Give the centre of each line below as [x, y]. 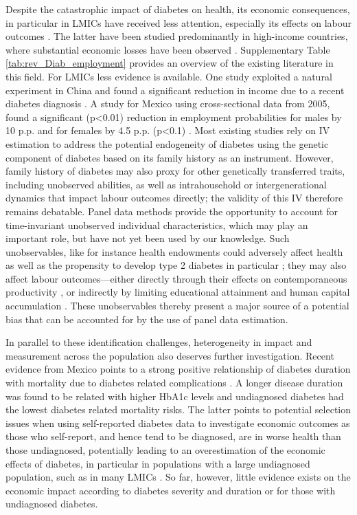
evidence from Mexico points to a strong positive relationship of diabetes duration [178, 369]
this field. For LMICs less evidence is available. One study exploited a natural [169, 76]
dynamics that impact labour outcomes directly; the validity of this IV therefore [174, 198]
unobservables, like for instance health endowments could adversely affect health [174, 251]
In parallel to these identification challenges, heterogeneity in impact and [159, 342]
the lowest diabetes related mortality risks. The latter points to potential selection [178, 409]
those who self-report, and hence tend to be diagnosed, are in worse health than [173, 436]
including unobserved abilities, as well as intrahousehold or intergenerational [166, 184]
